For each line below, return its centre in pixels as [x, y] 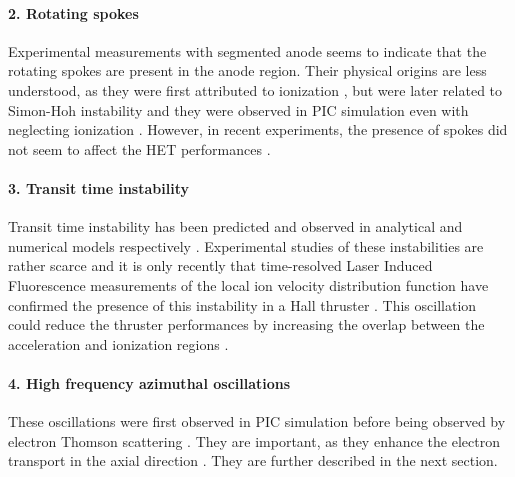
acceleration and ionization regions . [118, 343]
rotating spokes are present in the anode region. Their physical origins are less [247, 70]
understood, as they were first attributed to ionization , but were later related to [255, 89]
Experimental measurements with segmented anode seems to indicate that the [247, 50]
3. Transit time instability [98, 187]
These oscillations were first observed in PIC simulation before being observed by [257, 421]
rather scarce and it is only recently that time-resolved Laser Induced [220, 265]
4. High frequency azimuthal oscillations [149, 382]
